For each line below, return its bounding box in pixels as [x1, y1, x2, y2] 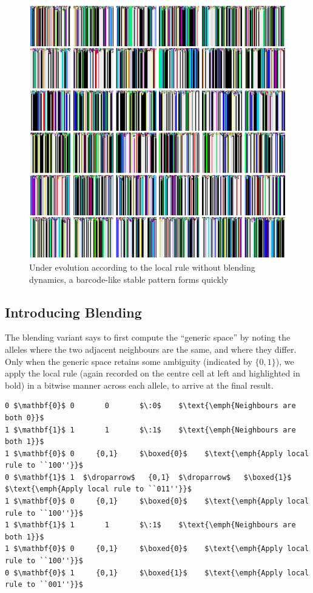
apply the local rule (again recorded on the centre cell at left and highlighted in [5, 367, 300, 380]
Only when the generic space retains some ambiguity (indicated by [5, 355, 252, 367]
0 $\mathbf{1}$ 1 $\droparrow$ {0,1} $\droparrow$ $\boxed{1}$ [5, 473, 292, 482]
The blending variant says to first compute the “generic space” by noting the [5, 331, 291, 344]
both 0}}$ [5, 413, 44, 422]
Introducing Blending [5, 302, 142, 321]
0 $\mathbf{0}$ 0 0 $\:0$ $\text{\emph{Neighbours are [5, 401, 296, 411]
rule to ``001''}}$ [5, 580, 83, 589]
